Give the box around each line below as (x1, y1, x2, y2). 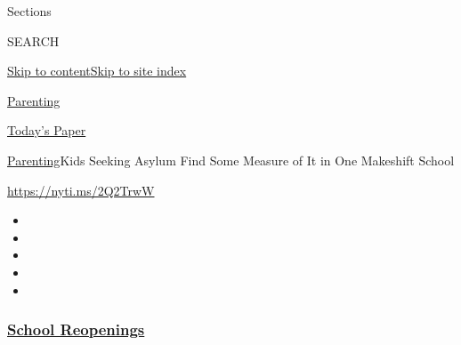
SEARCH (7, 31, 60, 50)
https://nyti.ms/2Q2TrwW (7, 181, 155, 199)
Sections (7, 2, 52, 20)
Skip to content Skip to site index (7, 61, 187, 80)
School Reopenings (7, 318, 145, 341)
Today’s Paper (7, 121, 86, 140)
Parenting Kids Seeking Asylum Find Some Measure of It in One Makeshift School (7, 150, 455, 169)
